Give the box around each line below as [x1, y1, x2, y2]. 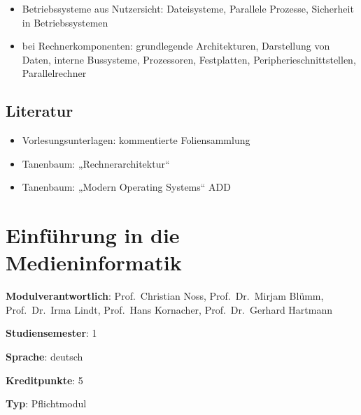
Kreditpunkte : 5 [6, 372, 83, 387]
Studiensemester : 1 [6, 326, 97, 340]
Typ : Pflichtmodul [6, 396, 87, 411]
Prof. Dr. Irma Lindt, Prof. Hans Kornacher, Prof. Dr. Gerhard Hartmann [6, 302, 332, 316]
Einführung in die [6, 221, 180, 249]
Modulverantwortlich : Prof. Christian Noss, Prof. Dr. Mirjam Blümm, [6, 289, 324, 303]
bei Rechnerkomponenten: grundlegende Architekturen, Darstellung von [22, 38, 330, 53]
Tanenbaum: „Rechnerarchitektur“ [22, 156, 170, 170]
